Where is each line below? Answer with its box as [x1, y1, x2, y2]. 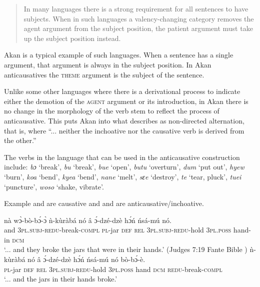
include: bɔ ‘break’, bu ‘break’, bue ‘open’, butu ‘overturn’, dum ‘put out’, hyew [4, 161, 244, 172]
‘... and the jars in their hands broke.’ [4, 273, 117, 284]
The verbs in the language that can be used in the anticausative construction [4, 151, 240, 162]
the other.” [4, 135, 36, 145]
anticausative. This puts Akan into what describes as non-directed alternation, [4, 115, 244, 125]
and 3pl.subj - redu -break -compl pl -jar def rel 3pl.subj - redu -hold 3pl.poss [4, 224, 231, 235]
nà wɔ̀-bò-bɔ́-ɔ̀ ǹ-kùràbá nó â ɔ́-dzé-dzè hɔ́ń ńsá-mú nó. [4, 214, 171, 225]
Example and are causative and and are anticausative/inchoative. [4, 198, 204, 208]
